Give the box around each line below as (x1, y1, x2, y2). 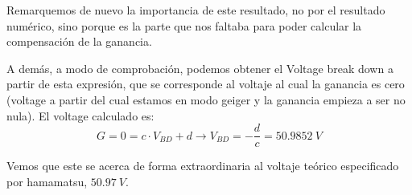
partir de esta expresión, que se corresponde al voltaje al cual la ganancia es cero (6, 75, 405, 92)
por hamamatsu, (6, 173, 88, 189)
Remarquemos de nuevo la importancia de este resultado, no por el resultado (6, 2, 385, 18)
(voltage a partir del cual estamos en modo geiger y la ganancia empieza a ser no (6, 91, 406, 108)
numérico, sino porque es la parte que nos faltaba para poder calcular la (6, 17, 362, 34)
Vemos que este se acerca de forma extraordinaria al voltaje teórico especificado (6, 157, 399, 174)
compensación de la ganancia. (6, 33, 152, 50)
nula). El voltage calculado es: (6, 107, 154, 124)
